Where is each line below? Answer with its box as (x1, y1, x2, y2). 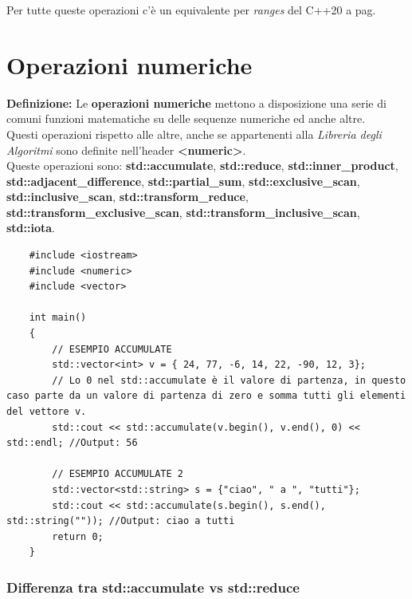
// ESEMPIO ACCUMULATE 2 (52, 468, 183, 480)
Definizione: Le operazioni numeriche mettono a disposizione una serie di (6, 94, 386, 111)
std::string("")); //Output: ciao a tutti (6, 515, 235, 527)
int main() (29, 312, 87, 324)
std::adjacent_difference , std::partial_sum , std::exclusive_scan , (6, 172, 360, 189)
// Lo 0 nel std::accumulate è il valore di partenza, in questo (52, 374, 406, 386)
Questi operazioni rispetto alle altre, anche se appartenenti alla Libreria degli (6, 125, 382, 142)
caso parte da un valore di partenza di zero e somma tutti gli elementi (6, 390, 406, 402)
